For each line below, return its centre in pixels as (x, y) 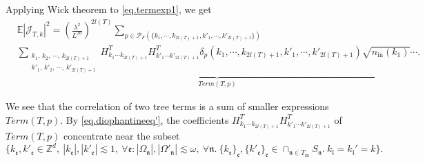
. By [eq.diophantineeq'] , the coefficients (145, 119)
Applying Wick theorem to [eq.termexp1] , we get (109, 9)
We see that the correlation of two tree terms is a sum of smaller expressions (167, 106)
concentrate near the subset (121, 136)
